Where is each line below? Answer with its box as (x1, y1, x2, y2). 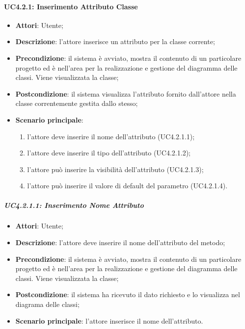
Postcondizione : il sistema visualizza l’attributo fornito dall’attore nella (15, 88, 236, 99)
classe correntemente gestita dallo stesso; (15, 98, 138, 108)
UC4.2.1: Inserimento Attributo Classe (4, 1, 138, 11)
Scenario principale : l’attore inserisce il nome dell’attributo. (15, 315, 203, 326)
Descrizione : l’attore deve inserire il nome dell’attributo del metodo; (15, 237, 225, 248)
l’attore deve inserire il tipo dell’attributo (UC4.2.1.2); (27, 148, 191, 158)
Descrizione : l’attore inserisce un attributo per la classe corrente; (15, 36, 215, 47)
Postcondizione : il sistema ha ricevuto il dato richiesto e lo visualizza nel (15, 289, 240, 300)
